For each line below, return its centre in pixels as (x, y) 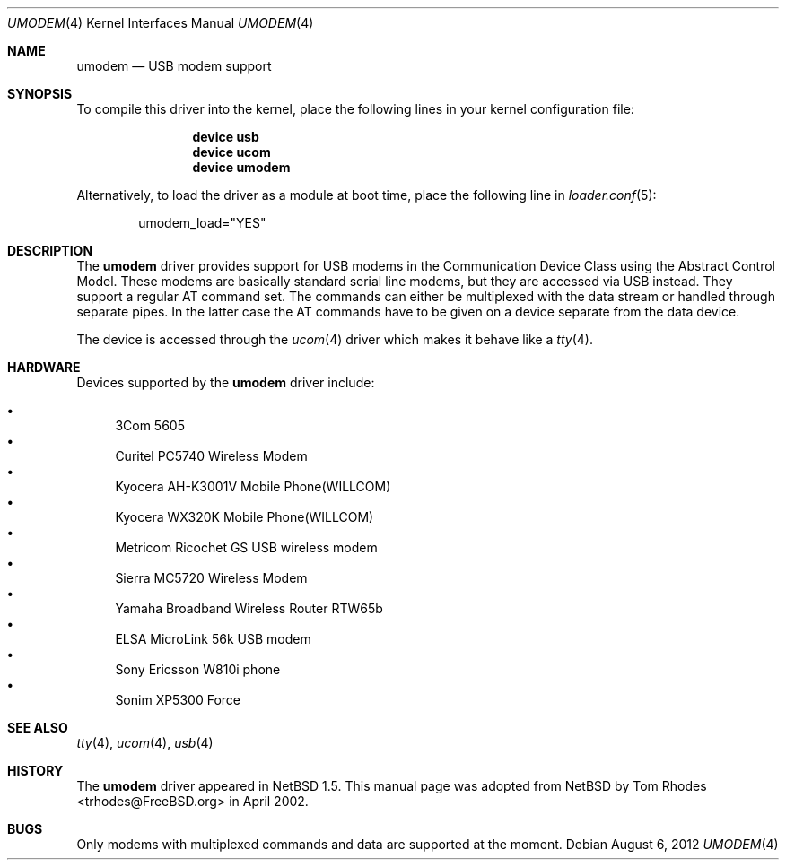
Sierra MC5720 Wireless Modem (211, 578)
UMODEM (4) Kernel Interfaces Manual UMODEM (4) (161, 23)
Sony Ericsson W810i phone (198, 669)
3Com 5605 (150, 425)
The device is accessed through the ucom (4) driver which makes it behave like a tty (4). (335, 339)
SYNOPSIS (40, 94)
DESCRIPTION (50, 251)
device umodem (241, 167)
